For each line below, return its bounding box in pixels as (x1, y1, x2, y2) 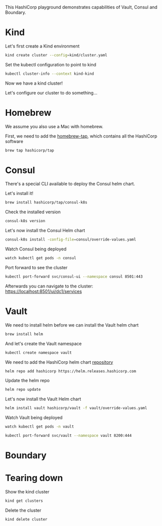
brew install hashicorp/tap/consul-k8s (5, 200, 88, 205)
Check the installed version (5, 209, 61, 215)
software (5, 138, 23, 144)
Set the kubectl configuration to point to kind (5, 61, 97, 67)
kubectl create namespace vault (5, 350, 72, 355)
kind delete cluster (5, 517, 48, 522)
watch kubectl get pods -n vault (5, 424, 74, 430)
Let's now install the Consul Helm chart (5, 228, 85, 234)
